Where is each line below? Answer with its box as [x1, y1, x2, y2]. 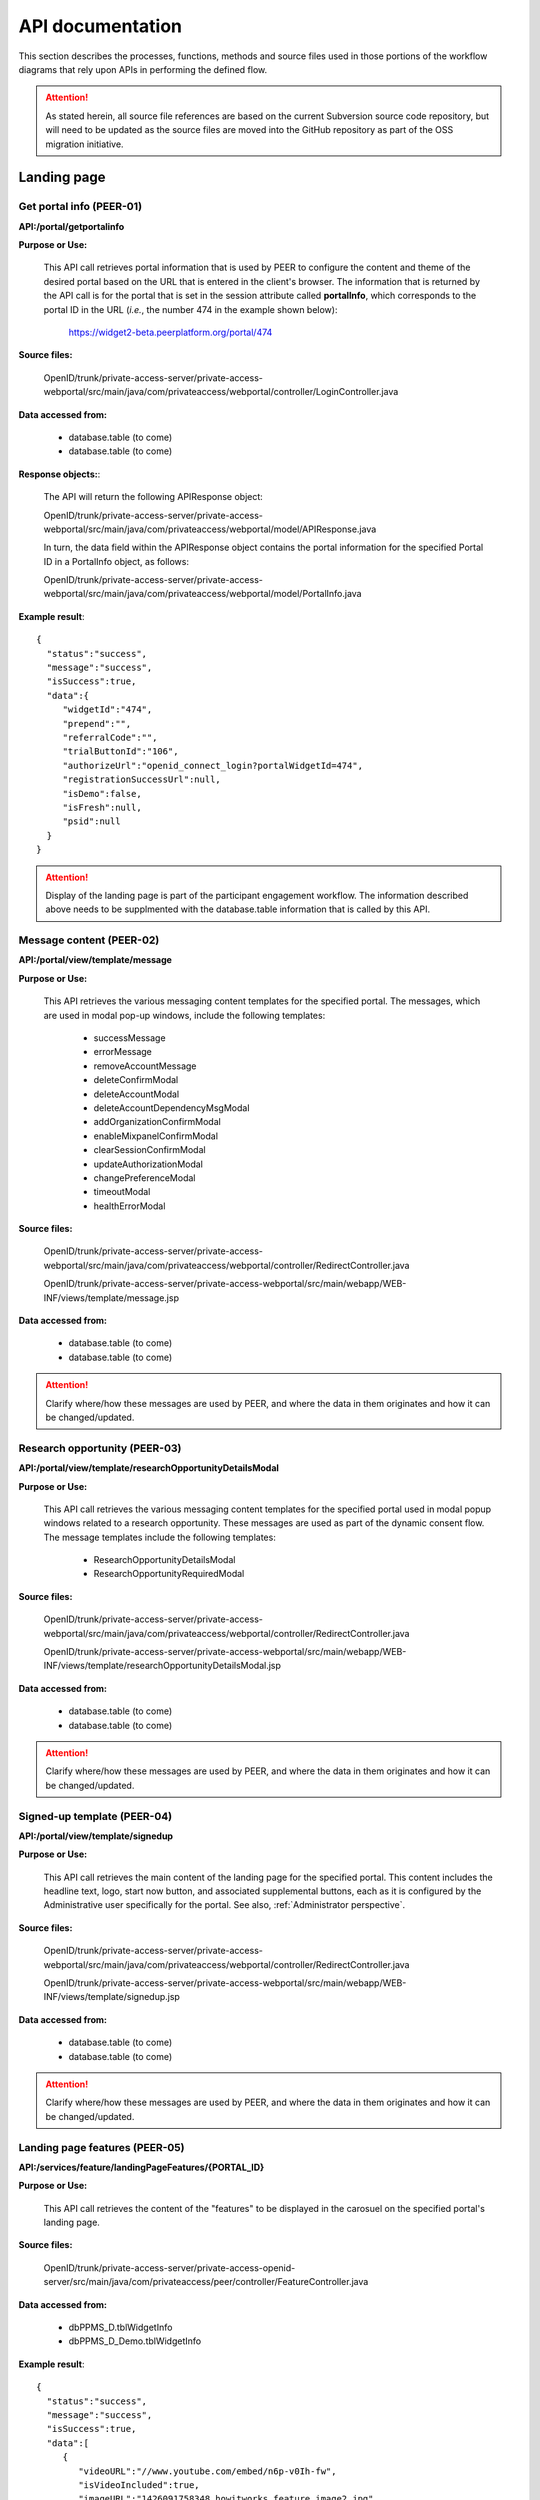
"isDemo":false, [62, 788, 142, 799]
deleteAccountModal [93, 1088, 180, 1100]
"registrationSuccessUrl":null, [62, 774, 222, 785]
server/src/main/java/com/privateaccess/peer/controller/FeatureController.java [43, 2276, 369, 2288]
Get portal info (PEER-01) [18, 200, 143, 214]
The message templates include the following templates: [43, 1531, 277, 1543]
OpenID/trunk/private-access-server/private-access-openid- [43, 2261, 296, 2274]
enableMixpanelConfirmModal [93, 1130, 219, 1142]
